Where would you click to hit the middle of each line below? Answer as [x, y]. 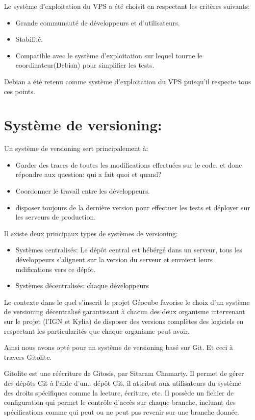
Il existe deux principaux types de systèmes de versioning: [91, 233]
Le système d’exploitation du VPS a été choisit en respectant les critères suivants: [127, 6]
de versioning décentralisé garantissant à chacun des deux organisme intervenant [125, 311]
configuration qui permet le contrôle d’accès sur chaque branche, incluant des [120, 402]
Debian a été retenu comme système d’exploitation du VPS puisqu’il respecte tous [127, 81]
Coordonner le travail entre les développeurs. [83, 191]
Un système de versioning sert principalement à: [76, 148]
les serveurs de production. [56, 217]
